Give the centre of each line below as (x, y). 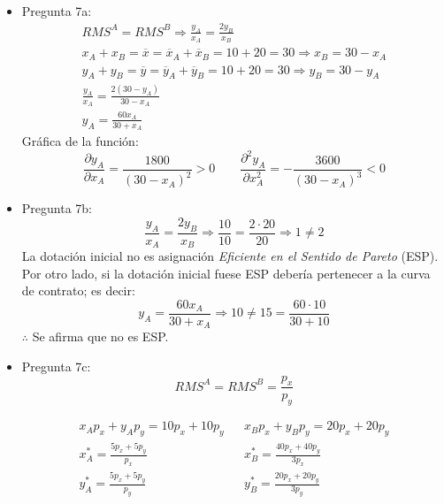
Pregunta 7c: (56, 367)
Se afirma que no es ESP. (100, 336)
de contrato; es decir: (78, 290)
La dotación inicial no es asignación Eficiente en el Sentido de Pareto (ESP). (230, 256)
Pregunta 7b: (57, 208)
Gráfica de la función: (80, 141)
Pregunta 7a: (57, 11)
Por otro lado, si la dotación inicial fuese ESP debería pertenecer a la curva (226, 273)
